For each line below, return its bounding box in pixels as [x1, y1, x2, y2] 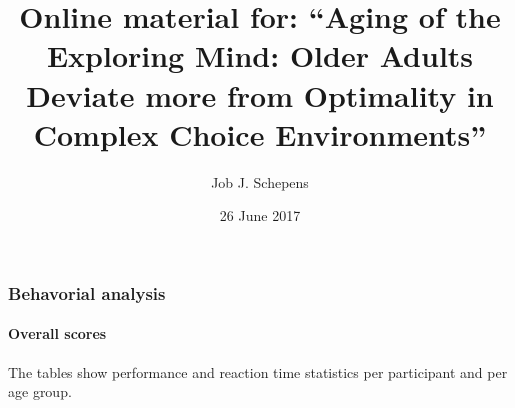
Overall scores [8, 323, 107, 344]
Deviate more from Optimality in [26, 74, 494, 115]
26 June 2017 [219, 205, 301, 226]
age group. [8, 381, 72, 402]
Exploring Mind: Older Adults [46, 35, 474, 76]
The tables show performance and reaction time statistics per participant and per [8, 361, 508, 382]
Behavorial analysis [8, 280, 166, 305]
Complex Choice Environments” [33, 113, 487, 154]
